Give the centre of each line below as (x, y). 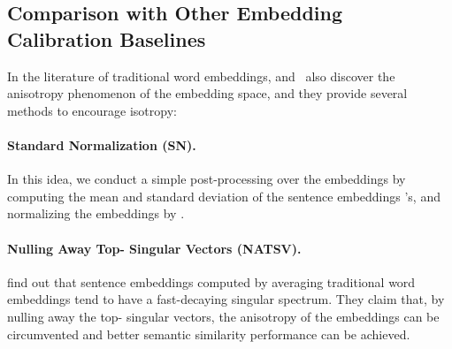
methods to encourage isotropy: (92, 110)
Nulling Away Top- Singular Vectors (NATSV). (154, 248)
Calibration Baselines (107, 38)
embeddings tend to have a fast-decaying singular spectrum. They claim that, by (226, 299)
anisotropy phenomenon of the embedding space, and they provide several (207, 93)
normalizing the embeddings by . (96, 213)
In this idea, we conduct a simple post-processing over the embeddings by (207, 179)
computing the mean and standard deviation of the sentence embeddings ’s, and (224, 196)
